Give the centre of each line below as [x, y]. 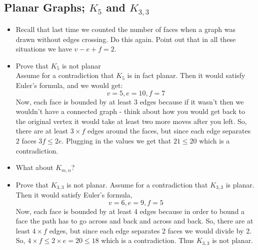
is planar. [240, 184]
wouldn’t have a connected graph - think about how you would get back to [130, 111]
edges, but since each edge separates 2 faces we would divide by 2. [150, 230]
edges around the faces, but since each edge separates [169, 131]
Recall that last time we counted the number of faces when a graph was [125, 29]
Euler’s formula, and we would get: [69, 85]
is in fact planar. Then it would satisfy [186, 75]
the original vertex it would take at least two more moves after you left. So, [131, 121]
